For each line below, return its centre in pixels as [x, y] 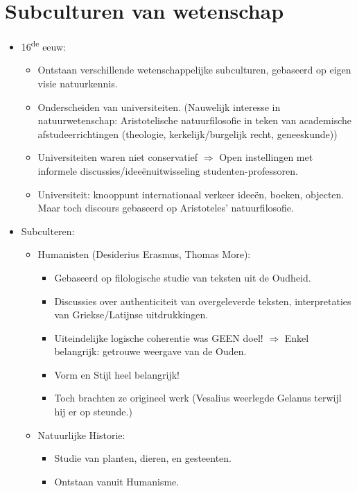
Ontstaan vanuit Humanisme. [117, 481]
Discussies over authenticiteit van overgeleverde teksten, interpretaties [203, 301]
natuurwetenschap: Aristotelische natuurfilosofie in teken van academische [194, 120]
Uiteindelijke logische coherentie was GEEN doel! [159, 337]
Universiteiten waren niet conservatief [118, 157]
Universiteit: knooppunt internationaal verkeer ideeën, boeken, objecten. [191, 194]
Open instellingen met [266, 157]
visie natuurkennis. [78, 83]
